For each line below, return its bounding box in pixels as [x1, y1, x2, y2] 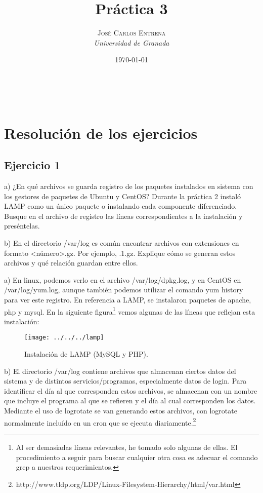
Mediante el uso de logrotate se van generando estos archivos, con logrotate [4, 405, 237, 416]
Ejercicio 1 [4, 157, 61, 173]
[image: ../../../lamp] [24, 334, 104, 342]
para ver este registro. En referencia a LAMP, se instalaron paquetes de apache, [4, 294, 251, 305]
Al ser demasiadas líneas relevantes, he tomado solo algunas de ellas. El [16, 441, 238, 452]
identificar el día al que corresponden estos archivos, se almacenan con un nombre [4, 385, 257, 396]
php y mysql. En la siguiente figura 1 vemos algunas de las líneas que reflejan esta [4, 305, 255, 317]
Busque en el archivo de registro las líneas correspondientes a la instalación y [4, 210, 243, 221]
